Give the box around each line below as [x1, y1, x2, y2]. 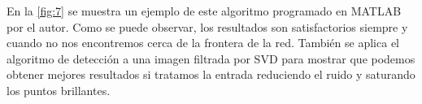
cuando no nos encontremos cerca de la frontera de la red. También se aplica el [7, 34, 399, 51]
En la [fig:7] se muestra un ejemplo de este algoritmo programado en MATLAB [7, 2, 402, 19]
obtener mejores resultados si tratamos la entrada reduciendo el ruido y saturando [7, 66, 415, 83]
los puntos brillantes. [7, 81, 111, 98]
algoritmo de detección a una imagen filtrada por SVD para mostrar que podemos [7, 50, 415, 67]
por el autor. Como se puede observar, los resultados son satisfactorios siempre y [7, 18, 408, 35]
